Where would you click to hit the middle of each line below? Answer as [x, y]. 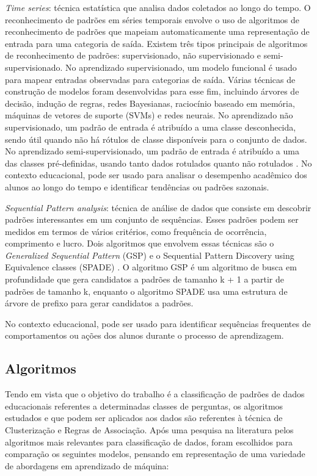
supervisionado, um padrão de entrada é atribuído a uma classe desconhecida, [151, 127]
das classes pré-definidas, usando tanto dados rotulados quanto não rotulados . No [158, 163]
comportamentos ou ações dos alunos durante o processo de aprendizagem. [144, 335]
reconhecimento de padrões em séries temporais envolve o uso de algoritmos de [152, 19]
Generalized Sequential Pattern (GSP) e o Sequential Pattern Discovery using [150, 255]
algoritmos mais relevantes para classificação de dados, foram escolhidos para [149, 442]
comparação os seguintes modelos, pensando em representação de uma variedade [155, 454]
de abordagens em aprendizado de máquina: [87, 465]
